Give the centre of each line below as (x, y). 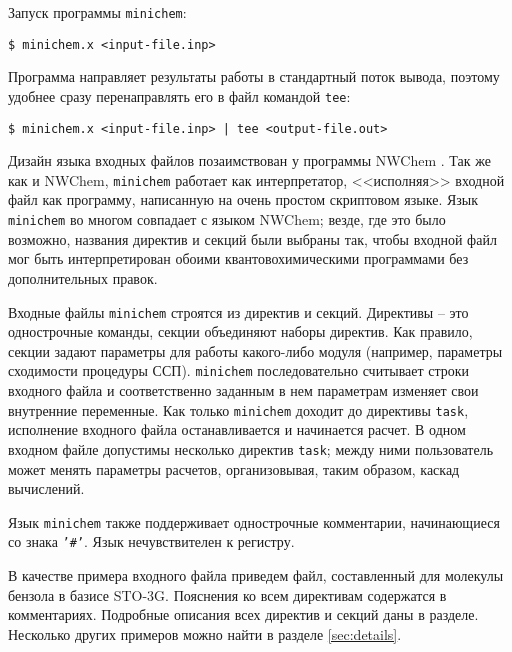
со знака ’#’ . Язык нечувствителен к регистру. (151, 541)
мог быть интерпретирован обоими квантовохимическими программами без (238, 258)
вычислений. (46, 488)
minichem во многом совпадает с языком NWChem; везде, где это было (227, 219)
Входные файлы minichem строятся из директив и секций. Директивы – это (238, 311)
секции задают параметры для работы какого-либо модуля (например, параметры (255, 350)
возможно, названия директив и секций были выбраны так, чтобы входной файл (252, 238)
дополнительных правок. (83, 277)
